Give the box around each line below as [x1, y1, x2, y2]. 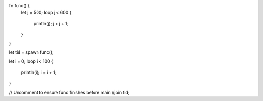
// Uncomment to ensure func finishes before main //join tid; [9, 89, 130, 95]
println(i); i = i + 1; [21, 69, 56, 75]
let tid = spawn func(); [9, 49, 54, 55]
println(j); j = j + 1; [33, 20, 69, 26]
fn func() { [9, 3, 30, 8]
